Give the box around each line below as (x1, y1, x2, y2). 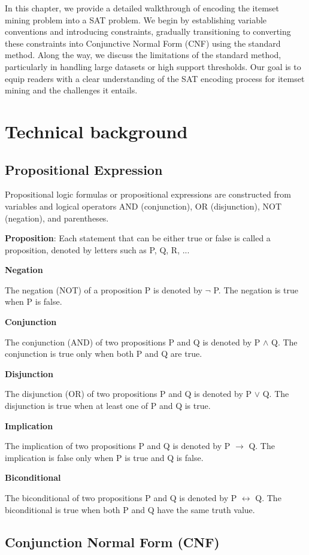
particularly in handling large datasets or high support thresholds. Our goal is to (5, 60, 301, 72)
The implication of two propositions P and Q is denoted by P (5, 439, 231, 452)
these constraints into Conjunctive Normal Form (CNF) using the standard (5, 37, 281, 49)
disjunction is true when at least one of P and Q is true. (5, 399, 211, 412)
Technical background (5, 119, 188, 143)
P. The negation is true (213, 283, 298, 296)
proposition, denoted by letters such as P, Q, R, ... (5, 243, 190, 256)
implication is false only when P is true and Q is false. (5, 451, 204, 463)
